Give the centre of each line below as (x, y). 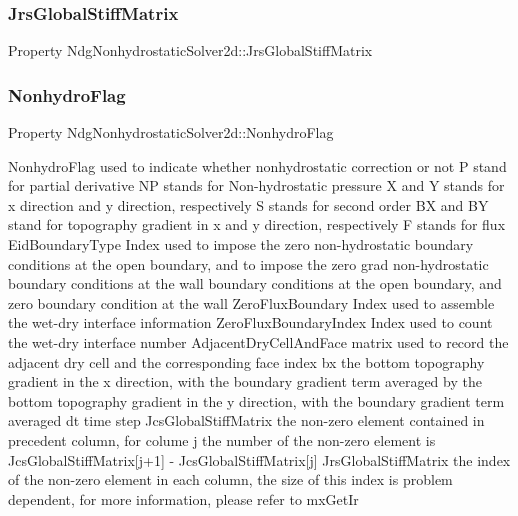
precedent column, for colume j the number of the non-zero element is (222, 439)
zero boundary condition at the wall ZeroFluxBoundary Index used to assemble (251, 302)
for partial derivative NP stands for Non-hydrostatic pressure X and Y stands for (256, 185)
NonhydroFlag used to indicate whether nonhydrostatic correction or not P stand (257, 165)
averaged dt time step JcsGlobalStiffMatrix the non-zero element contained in (246, 420)
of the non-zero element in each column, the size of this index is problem (230, 479)
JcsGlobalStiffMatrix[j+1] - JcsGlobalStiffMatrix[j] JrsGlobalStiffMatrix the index (259, 459)
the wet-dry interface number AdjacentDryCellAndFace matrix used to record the (258, 341)
